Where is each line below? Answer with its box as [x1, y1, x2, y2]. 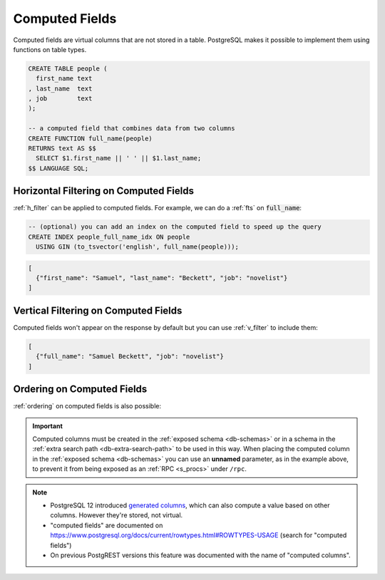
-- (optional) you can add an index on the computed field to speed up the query [28, 223, 322, 231]
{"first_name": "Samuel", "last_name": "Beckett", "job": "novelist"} [36, 274, 288, 282]
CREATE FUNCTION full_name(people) [28, 134, 153, 143]
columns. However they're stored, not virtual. [50, 511, 183, 519]
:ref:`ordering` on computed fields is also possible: [13, 402, 162, 410]
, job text [28, 95, 93, 103]
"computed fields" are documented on [50, 521, 163, 529]
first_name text [36, 75, 93, 83]
